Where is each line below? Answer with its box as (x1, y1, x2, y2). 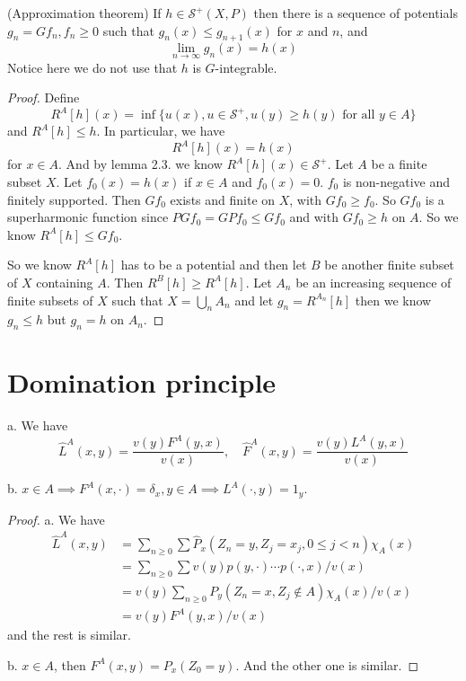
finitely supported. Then (7, 190, 141, 208)
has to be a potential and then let (120, 255, 307, 274)
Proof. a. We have (7, 509, 105, 528)
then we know (355, 290, 432, 309)
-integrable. (215, 57, 277, 76)
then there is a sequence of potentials (253, 4, 458, 22)
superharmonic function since (7, 208, 169, 226)
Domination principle (7, 364, 277, 401)
